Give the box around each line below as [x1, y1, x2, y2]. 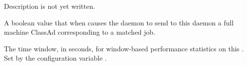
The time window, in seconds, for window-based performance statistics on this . [4, 43, 244, 53]
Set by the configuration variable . [4, 53, 107, 63]
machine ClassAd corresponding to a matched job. [4, 27, 155, 37]
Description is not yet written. [4, 1, 95, 11]
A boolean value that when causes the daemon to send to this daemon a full [4, 17, 234, 27]
